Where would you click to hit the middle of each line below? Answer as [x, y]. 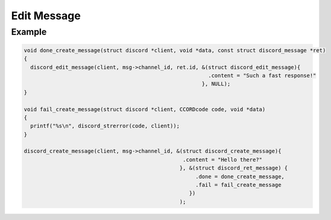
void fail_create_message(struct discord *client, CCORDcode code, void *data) [145, 109]
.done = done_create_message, [240, 176]
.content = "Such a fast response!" [262, 75]
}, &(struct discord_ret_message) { [234, 168]
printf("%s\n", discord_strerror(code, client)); [105, 126]
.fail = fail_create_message [238, 185]
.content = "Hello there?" [222, 160]
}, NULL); [216, 84]
